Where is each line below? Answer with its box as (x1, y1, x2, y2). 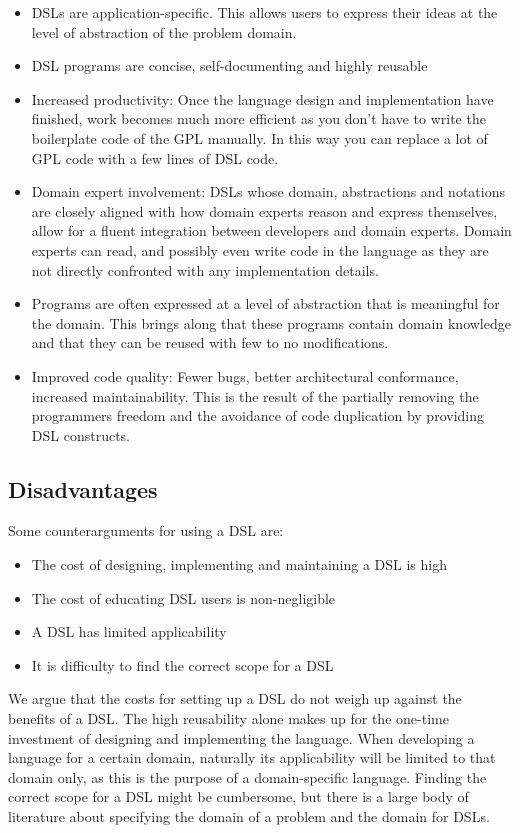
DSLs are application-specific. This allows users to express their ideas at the (31, 2, 498, 22)
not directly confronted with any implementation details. (31, 259, 379, 280)
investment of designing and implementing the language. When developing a (8, 727, 475, 748)
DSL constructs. (31, 424, 130, 445)
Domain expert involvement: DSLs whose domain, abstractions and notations (31, 181, 505, 202)
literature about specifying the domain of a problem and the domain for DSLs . (8, 806, 490, 827)
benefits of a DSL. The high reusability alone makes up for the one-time (8, 708, 449, 729)
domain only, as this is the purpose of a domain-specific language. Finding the (8, 766, 487, 787)
